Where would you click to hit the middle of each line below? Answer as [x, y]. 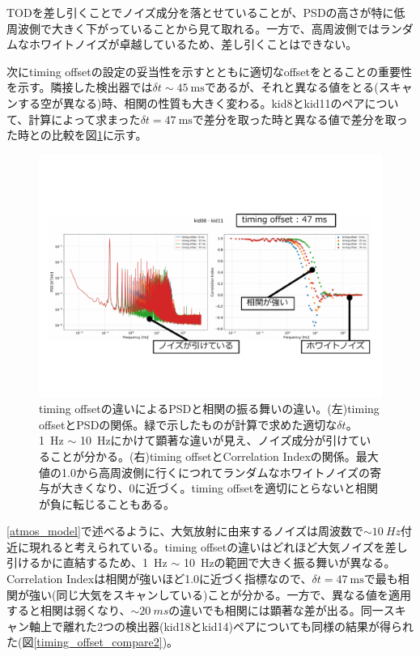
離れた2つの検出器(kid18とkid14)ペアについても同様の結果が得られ [238, 626]
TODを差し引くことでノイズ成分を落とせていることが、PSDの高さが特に [200, 12]
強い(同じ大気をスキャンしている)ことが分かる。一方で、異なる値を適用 [220, 594]
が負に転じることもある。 [107, 503]
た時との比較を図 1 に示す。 [77, 135]
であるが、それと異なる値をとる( [291, 87]
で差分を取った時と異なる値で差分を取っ [300, 119]
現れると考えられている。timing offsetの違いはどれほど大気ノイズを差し [218, 546]
